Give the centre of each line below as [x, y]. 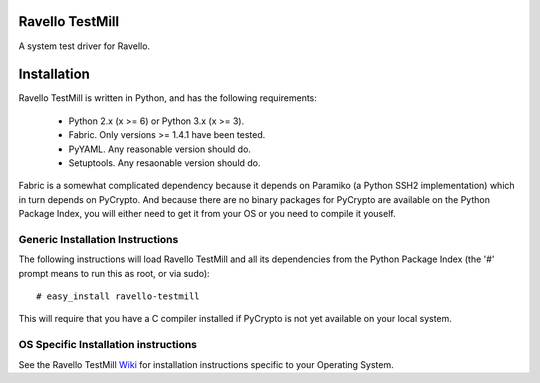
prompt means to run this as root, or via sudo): [114, 273]
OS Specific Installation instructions [108, 345]
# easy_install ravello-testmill [118, 296]
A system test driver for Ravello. [84, 46]
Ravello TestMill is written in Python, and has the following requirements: [167, 98]
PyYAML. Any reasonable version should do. [160, 149]
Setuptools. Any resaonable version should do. [164, 162]
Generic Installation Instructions [98, 239]
